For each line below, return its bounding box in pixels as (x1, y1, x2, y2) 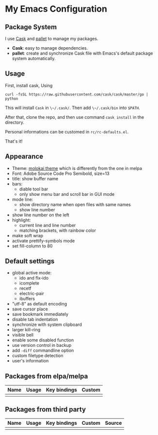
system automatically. (12, 56, 56, 61)
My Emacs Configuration (5, 3, 108, 15)
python (5, 96, 18, 101)
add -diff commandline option (12, 347, 74, 354)
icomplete (19, 280, 40, 286)
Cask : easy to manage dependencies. (12, 45, 88, 51)
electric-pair (19, 291, 45, 297)
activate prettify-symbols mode (12, 238, 75, 244)
